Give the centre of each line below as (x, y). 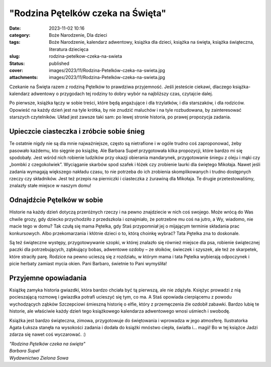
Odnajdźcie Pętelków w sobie (56, 200)
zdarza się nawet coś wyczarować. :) (48, 334)
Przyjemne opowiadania (48, 278)
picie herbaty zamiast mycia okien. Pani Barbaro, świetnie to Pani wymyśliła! (88, 264)
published (59, 63)
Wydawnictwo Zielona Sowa (39, 358)
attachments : (24, 78)
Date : (15, 28)
